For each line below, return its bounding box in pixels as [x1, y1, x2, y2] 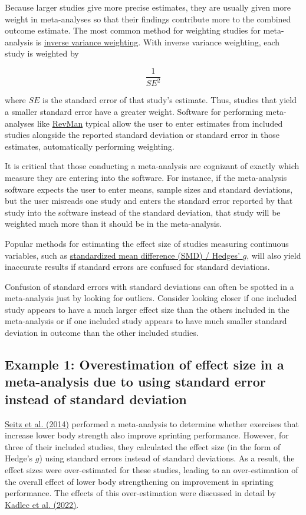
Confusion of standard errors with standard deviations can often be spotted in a [5, 280, 294, 292]
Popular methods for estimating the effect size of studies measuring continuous [5, 237, 289, 249]
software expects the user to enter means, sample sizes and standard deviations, [5, 183, 293, 195]
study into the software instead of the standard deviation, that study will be [5, 206, 281, 218]
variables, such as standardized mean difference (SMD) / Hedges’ [5, 249, 240, 261]
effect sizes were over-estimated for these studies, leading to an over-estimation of [5, 464, 298, 476]
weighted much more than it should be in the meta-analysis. [5, 217, 222, 230]
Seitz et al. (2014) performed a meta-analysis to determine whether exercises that [5, 417, 300, 430]
